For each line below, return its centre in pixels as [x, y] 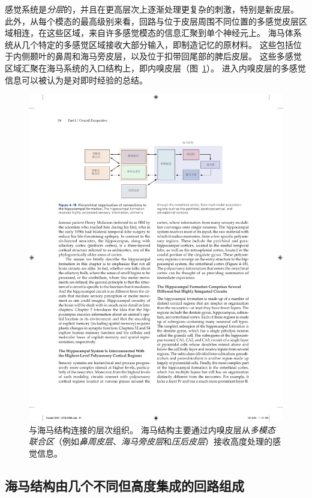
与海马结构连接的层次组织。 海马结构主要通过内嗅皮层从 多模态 [152, 429]
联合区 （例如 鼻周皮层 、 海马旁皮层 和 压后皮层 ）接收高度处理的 [151, 441]
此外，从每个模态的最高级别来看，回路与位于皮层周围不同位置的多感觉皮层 [152, 21]
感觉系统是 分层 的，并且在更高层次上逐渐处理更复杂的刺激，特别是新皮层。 [152, 9]
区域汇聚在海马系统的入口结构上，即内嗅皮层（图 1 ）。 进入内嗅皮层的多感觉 [155, 67]
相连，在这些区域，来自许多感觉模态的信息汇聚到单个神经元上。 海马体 [153, 33]
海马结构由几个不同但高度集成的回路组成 [124, 485]
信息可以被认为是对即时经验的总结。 [76, 79]
